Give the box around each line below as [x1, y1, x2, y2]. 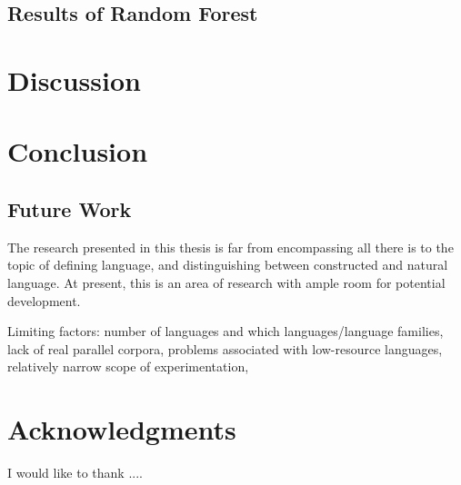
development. [7, 291, 81, 310]
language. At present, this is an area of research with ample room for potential [7, 272, 446, 292]
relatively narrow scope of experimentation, [7, 357, 249, 376]
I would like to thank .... [7, 463, 143, 482]
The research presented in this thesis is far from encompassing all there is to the [7, 237, 454, 256]
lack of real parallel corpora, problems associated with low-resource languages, [7, 339, 443, 358]
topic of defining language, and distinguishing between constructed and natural [7, 255, 448, 274]
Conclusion [7, 133, 148, 170]
